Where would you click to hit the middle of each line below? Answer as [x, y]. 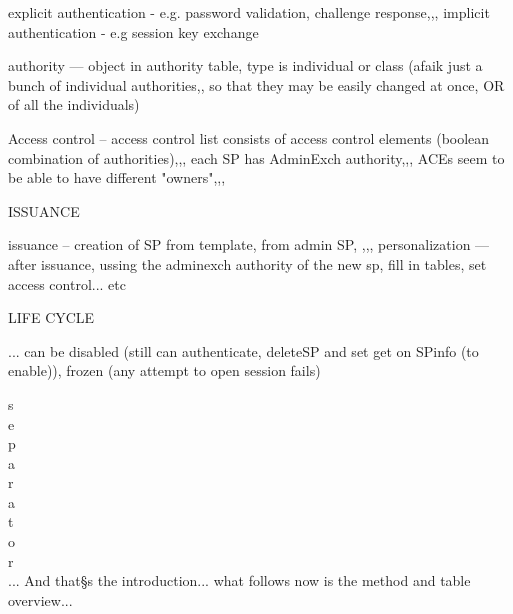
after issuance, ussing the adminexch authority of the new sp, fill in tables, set [247, 263]
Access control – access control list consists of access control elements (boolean [249, 137]
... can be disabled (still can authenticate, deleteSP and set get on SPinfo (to [243, 350]
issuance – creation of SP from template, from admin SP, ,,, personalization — [249, 244]
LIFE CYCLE [51, 317]
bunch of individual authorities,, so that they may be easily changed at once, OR [256, 84]
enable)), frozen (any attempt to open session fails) [164, 370]
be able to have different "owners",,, [117, 177]
